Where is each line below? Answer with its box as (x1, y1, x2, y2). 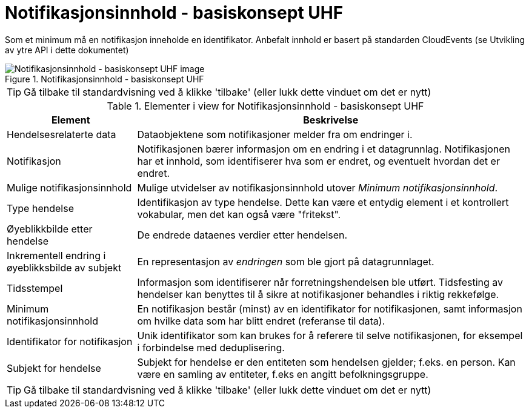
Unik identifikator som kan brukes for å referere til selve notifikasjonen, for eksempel (137, 329, 523, 342)
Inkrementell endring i (7, 249, 106, 262)
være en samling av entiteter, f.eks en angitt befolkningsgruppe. (137, 368, 428, 380)
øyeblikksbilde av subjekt (7, 261, 122, 274)
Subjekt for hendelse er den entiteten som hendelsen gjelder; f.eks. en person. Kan (137, 355, 516, 368)
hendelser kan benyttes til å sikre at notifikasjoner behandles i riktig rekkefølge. (137, 288, 499, 300)
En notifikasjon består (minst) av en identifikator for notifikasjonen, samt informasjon (137, 302, 522, 315)
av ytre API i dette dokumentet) (5, 44, 129, 55)
